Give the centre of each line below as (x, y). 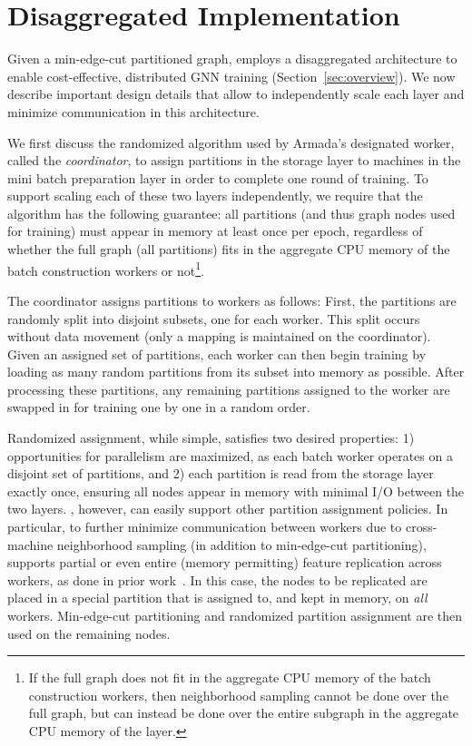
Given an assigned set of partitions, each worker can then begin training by (217, 353)
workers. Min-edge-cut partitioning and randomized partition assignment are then (235, 615)
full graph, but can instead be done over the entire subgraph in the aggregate (244, 713)
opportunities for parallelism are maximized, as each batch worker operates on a (230, 455)
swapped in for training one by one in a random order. (159, 407)
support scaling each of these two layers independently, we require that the (215, 196)
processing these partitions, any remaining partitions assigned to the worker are (229, 389)
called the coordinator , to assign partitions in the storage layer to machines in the (234, 160)
